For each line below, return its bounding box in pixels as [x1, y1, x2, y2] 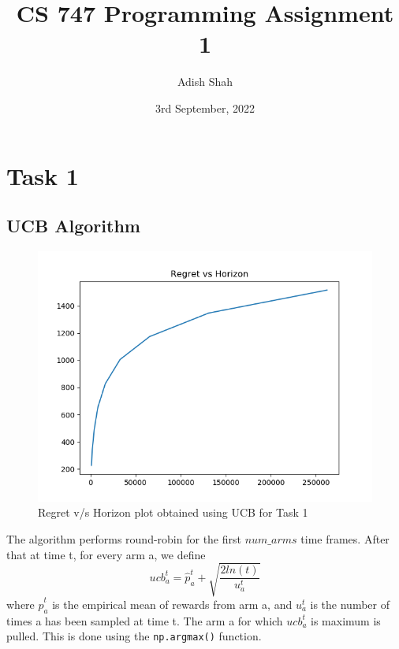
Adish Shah [177, 73, 233, 90]
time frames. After [300, 531, 390, 547]
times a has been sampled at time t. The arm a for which [6, 612, 283, 629]
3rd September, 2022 [155, 99, 255, 116]
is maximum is [311, 612, 381, 629]
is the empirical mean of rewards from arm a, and [52, 595, 293, 612]
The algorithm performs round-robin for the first [6, 531, 241, 547]
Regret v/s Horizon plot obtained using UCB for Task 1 [38, 504, 308, 521]
